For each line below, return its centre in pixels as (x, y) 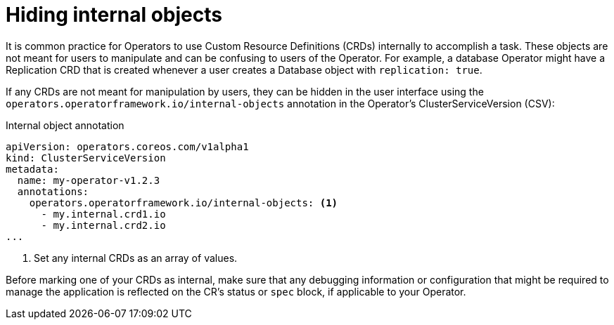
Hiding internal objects (114, 15)
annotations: (53, 191)
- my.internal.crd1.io (103, 214)
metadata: (32, 169)
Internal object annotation (65, 125)
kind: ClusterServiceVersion (86, 158)
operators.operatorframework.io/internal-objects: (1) (184, 203)
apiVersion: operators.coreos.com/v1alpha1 (127, 146)
